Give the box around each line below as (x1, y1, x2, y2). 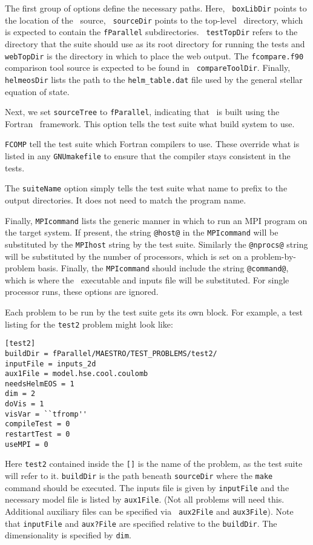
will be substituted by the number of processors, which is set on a (5, 249, 249, 262)
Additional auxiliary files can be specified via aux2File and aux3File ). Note (5, 505, 294, 518)
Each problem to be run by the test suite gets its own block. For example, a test (5, 305, 303, 318)
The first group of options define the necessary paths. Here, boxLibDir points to (5, 2, 307, 14)
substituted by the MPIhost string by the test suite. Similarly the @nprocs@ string (5, 237, 308, 250)
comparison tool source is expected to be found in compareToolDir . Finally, (5, 61, 291, 74)
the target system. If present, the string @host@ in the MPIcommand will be (5, 226, 278, 239)
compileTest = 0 (5, 420, 70, 429)
